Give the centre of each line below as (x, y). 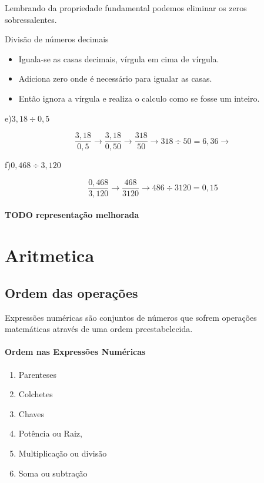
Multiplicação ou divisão (63, 453)
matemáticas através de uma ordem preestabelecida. (99, 329)
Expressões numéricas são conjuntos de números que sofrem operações (131, 317)
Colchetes (36, 394)
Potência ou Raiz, (50, 433)
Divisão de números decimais (57, 39)
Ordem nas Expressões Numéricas (75, 352)
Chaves (31, 413)
